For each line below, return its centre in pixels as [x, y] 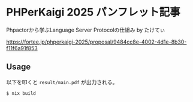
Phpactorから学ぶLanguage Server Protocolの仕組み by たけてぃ [86, 30]
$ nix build [21, 93]
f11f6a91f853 [22, 48]
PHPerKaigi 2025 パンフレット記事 [94, 12]
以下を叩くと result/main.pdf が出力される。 [62, 82]
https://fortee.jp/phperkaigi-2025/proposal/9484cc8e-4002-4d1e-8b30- [96, 42]
